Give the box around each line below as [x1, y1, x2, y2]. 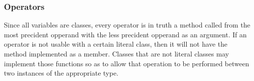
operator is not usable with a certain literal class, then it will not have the [4, 39, 227, 49]
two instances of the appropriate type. [4, 68, 118, 78]
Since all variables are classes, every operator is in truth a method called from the [4, 20, 251, 30]
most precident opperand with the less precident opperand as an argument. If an [4, 29, 247, 39]
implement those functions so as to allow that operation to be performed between [4, 58, 249, 68]
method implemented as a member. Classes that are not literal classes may [4, 49, 229, 58]
